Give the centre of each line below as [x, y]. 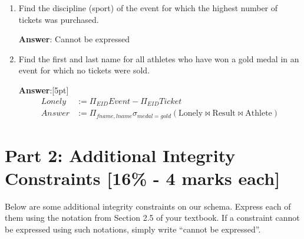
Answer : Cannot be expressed [74, 39]
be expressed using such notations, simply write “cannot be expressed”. [133, 229]
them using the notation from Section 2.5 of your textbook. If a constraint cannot [152, 218]
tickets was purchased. [59, 19]
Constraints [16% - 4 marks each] [143, 178]
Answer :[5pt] [44, 90]
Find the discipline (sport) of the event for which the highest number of [148, 8]
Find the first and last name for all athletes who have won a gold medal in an [159, 58]
